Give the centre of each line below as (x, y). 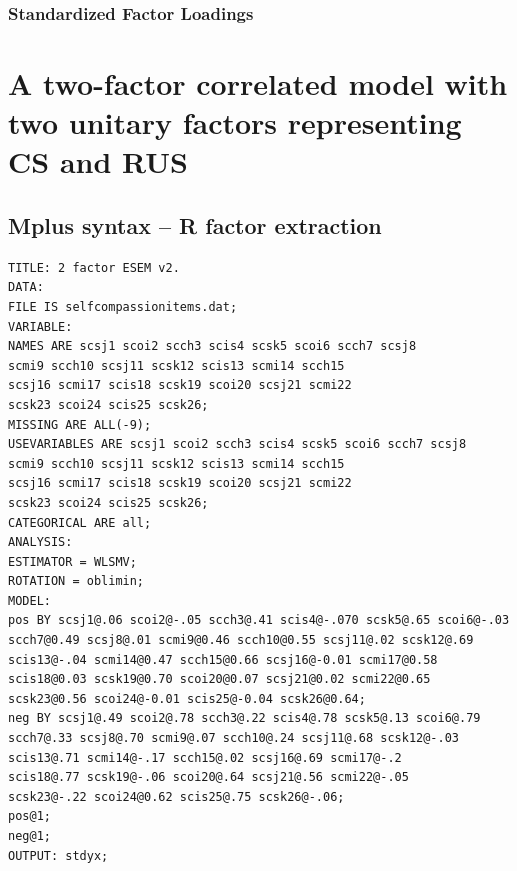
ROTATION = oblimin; (76, 581)
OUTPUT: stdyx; (58, 855)
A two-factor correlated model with (258, 83)
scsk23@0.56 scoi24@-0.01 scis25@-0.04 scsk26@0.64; (187, 698)
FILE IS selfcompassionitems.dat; (123, 306)
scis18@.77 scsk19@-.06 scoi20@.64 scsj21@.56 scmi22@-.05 (208, 777)
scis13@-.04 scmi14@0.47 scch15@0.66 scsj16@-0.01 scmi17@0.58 (223, 659)
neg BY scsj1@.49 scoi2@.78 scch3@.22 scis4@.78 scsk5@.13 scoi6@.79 (244, 718)
